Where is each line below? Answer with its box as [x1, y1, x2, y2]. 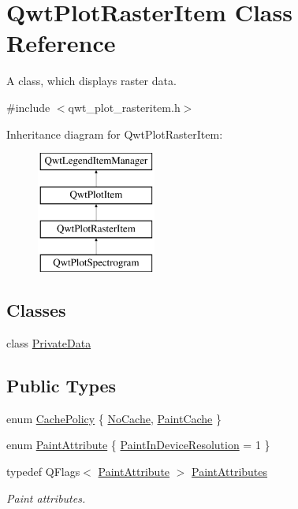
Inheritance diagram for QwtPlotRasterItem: [6, 125, 223, 142]
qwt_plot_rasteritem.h [68, 98, 181, 115]
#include [6, 98, 50, 115]
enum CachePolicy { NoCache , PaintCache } [6, 410, 222, 426]
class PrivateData [6, 335, 91, 351]
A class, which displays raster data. [6, 72, 177, 89]
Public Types [6, 373, 117, 398]
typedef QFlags [6, 463, 80, 480]
